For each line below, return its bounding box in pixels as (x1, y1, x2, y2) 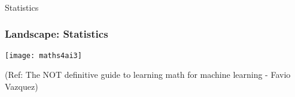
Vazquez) (5, 80, 38, 92)
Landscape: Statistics (5, 26, 108, 41)
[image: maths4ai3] (5, 51, 82, 60)
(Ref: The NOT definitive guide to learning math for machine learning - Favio (5, 68, 291, 81)
